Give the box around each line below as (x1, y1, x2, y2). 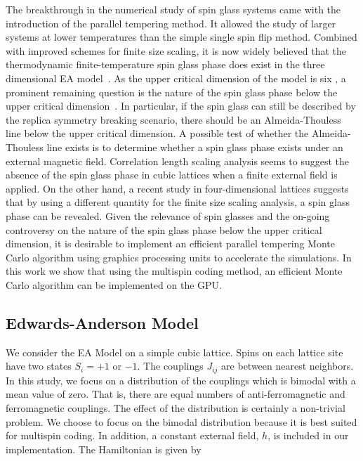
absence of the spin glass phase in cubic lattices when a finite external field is (6, 167, 338, 182)
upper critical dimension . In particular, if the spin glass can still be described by (6, 98, 356, 113)
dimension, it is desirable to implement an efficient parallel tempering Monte (6, 236, 335, 251)
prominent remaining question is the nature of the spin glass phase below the (6, 84, 338, 99)
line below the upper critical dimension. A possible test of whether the (6, 126, 309, 141)
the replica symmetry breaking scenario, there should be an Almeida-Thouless (6, 112, 341, 126)
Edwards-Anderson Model (6, 311, 199, 333)
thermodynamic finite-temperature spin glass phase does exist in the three (6, 57, 325, 72)
